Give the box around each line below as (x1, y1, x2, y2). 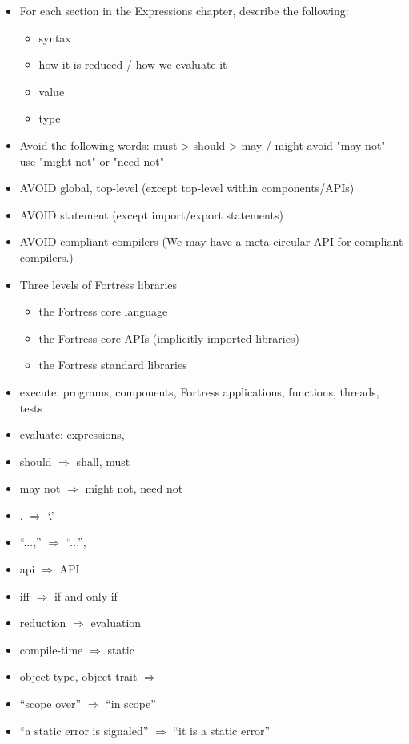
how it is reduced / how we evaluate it (38, 56, 227, 73)
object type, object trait (19, 668, 138, 685)
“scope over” (19, 695, 82, 712)
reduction (19, 614, 66, 631)
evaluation (90, 614, 142, 631)
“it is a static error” (173, 722, 271, 738)
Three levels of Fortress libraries (19, 275, 178, 292)
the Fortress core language (38, 303, 168, 320)
